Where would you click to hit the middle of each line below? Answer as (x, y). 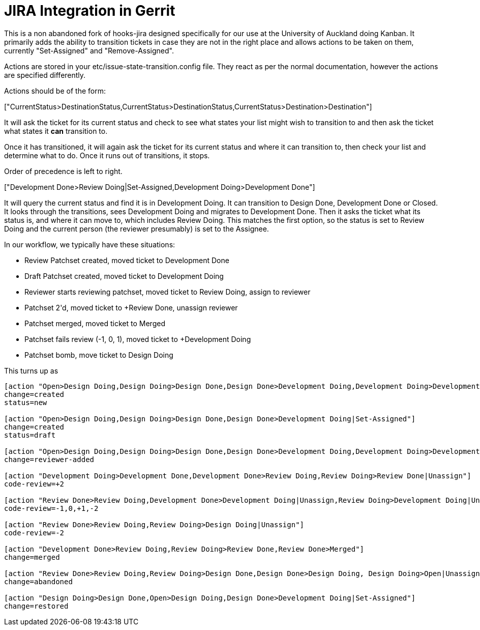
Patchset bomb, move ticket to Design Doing (99, 355)
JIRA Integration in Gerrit (90, 11)
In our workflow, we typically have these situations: (90, 244)
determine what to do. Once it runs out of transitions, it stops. (107, 155)
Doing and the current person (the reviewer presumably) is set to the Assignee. (137, 228)
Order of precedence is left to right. (63, 171)
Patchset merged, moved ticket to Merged (95, 323)
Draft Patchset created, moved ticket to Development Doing (124, 276)
